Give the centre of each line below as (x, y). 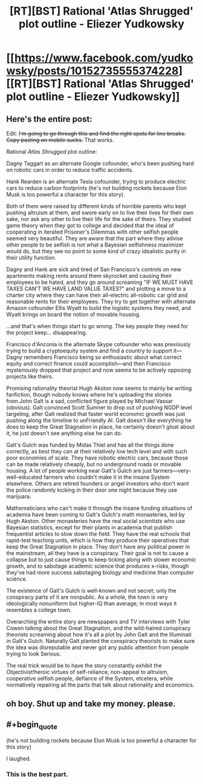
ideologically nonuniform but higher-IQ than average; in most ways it (92, 603)
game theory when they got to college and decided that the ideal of (90, 226)
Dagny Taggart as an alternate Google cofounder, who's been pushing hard (100, 163)
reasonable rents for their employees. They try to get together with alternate (101, 301)
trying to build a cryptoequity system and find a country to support (89, 351)
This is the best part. (37, 774)
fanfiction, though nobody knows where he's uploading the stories (89, 394)
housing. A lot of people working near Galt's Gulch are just (79, 471)
